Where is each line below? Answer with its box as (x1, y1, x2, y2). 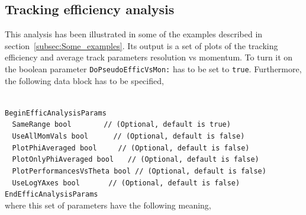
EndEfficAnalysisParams (5, 190, 98, 199)
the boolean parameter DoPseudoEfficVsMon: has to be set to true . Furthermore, (5, 62, 302, 75)
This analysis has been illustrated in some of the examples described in (5, 28, 263, 40)
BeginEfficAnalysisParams (5, 108, 107, 117)
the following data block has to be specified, (5, 74, 164, 86)
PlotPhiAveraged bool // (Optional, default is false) (12, 143, 250, 152)
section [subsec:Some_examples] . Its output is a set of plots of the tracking (5, 39, 278, 52)
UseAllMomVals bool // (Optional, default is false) (12, 132, 245, 141)
